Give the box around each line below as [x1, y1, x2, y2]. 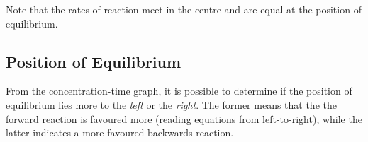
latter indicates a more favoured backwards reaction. [6, 125, 234, 140]
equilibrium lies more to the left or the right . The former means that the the [6, 97, 337, 112]
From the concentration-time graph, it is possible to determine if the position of [6, 83, 352, 98]
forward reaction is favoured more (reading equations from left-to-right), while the [6, 111, 362, 126]
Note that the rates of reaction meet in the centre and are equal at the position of [6, 2, 362, 16]
